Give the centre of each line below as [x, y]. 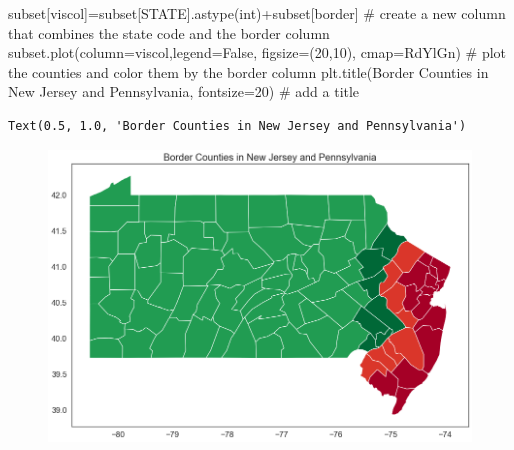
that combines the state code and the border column [169, 32]
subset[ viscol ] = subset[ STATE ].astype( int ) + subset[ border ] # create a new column [257, 13]
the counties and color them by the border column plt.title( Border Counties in [248, 71]
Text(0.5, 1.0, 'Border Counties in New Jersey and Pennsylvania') [237, 125]
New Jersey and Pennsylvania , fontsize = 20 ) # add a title [184, 91]
